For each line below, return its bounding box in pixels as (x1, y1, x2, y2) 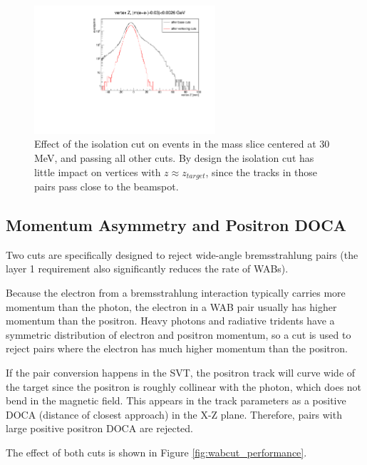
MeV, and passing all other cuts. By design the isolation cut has (34, 150, 314, 165)
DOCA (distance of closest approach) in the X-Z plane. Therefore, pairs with (6, 407, 342, 421)
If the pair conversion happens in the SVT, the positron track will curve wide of (6, 364, 356, 379)
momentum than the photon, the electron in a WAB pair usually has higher (6, 299, 337, 314)
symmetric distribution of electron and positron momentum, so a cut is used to (6, 327, 351, 342)
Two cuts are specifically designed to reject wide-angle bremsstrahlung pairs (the (6, 247, 358, 262)
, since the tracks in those (205, 164, 318, 179)
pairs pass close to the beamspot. (34, 179, 179, 194)
